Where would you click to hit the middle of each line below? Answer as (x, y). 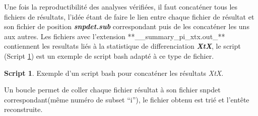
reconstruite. (23, 109)
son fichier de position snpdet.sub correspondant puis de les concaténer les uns (127, 26)
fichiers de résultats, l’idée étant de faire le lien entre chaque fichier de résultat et (129, 16)
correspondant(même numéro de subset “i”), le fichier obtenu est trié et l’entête (127, 99)
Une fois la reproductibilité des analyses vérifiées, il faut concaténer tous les (121, 7)
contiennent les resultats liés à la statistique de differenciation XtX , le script (122, 46)
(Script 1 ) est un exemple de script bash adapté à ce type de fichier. (109, 55)
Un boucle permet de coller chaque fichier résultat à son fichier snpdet (112, 90)
